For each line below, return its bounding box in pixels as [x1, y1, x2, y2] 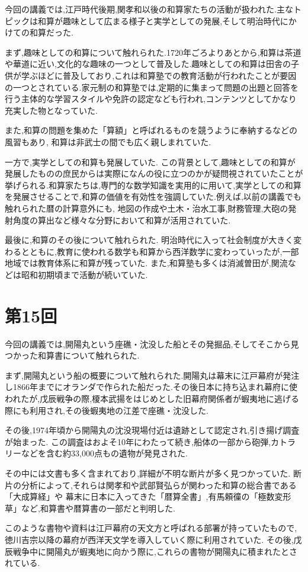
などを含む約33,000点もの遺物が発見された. [21, 447, 188, 459]
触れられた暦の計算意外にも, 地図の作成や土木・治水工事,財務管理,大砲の [5, 202, 288, 214]
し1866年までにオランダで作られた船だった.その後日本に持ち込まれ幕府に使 [5, 381, 297, 393]
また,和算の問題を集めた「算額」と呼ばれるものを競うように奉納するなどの [5, 124, 297, 136]
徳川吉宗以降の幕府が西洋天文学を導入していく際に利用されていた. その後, [5, 533, 294, 545]
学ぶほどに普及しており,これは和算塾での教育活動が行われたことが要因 [21, 69, 297, 81]
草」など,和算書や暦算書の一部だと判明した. [5, 501, 175, 514]
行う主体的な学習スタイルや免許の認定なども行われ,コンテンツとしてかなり [5, 92, 297, 105]
